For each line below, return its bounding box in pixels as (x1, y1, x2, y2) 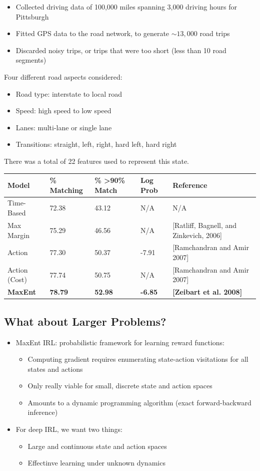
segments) (15, 55, 46, 65)
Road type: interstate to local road (15, 88, 122, 99)
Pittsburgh (15, 11, 49, 22)
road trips (199, 28, 230, 39)
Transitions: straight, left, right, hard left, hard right (15, 139, 177, 149)
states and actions (27, 363, 83, 374)
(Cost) (7, 274, 27, 285)
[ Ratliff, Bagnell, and (172, 219, 237, 230)
